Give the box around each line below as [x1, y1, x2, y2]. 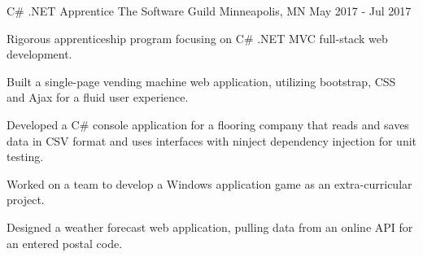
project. [7, 191, 45, 208]
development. [7, 46, 72, 63]
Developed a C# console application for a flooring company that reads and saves [7, 115, 409, 133]
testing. [7, 148, 44, 165]
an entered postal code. [7, 234, 123, 251]
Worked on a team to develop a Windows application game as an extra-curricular [7, 175, 412, 192]
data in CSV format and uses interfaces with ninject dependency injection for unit [7, 132, 416, 149]
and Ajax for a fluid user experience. [7, 89, 189, 106]
